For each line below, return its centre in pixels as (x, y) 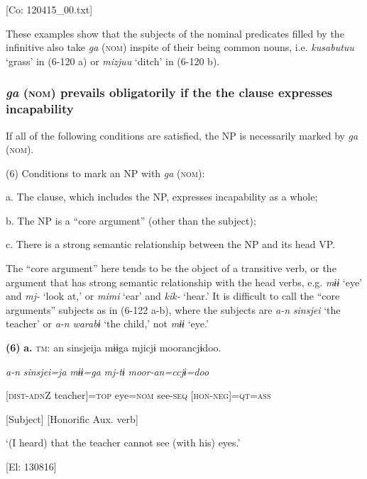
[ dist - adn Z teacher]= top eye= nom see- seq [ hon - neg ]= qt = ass (138, 395)
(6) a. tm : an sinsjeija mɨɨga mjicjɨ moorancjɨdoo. (114, 348)
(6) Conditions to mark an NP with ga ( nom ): (105, 173)
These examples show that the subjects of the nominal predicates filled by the (175, 33)
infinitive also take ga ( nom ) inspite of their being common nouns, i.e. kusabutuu (180, 47)
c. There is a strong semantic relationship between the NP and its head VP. (171, 244)
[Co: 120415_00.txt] (49, 9)
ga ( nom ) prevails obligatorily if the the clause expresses (169, 92)
